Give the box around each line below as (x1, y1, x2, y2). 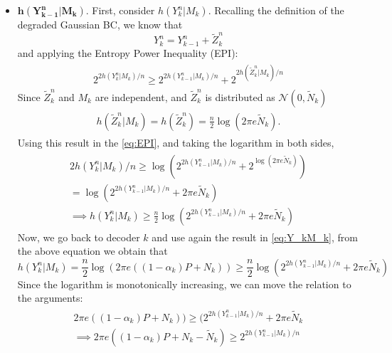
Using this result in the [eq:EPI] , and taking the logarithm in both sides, (17, 135, 334, 149)
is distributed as (205, 89, 275, 104)
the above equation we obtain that (17, 243, 168, 258)
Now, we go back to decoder (17, 229, 140, 244)
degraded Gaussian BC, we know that (17, 17, 183, 31)
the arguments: (17, 290, 83, 305)
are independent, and (95, 89, 187, 104)
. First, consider (85, 3, 155, 17)
